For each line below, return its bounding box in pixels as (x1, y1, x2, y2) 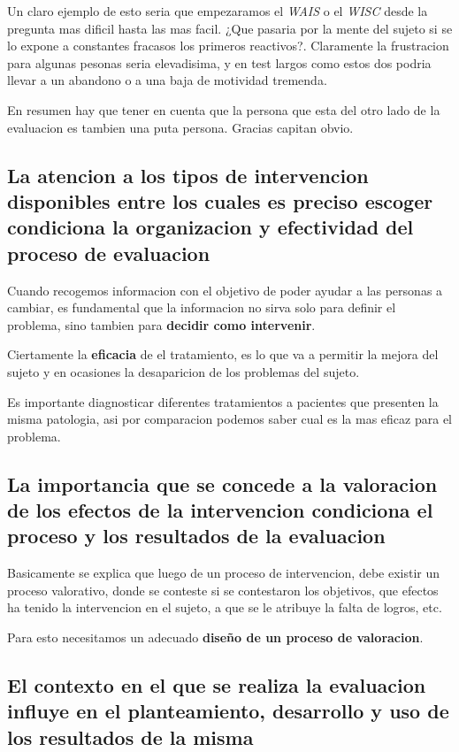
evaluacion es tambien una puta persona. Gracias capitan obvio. (7, 118, 354, 136)
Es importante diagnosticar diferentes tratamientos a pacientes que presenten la (7, 392, 439, 411)
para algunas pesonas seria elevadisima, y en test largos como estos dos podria (7, 53, 432, 72)
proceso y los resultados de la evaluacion (7, 522, 386, 549)
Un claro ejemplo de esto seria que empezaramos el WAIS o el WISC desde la (7, 2, 428, 19)
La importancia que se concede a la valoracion (7, 470, 438, 497)
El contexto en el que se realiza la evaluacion (7, 671, 426, 699)
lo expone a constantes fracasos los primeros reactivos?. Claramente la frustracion (7, 36, 449, 55)
